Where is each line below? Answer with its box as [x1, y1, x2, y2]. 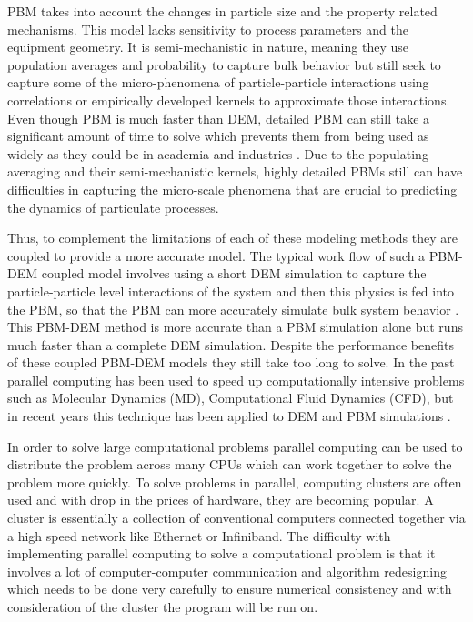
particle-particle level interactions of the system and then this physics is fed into [7, 281, 455, 300]
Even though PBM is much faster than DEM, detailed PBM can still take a [7, 108, 430, 127]
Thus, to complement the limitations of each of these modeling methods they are [7, 228, 458, 247]
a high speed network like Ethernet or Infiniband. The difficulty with [7, 526, 391, 545]
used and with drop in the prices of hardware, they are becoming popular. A [7, 490, 434, 509]
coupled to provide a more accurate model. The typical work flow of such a [7, 246, 426, 265]
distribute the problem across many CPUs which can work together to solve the [7, 455, 452, 474]
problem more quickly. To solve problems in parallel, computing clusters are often [7, 472, 462, 491]
